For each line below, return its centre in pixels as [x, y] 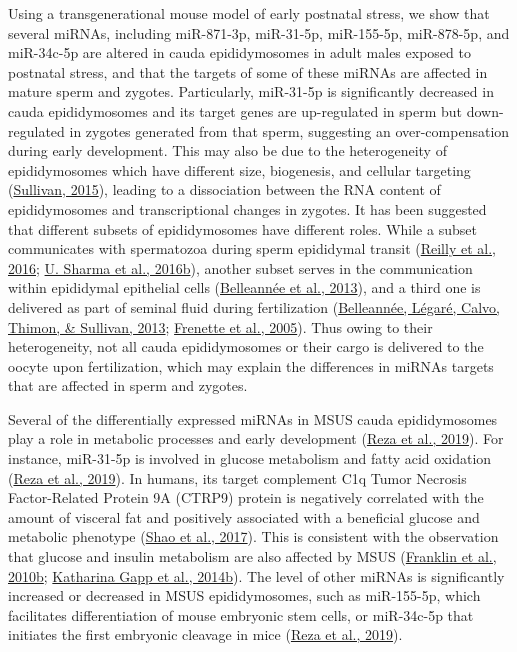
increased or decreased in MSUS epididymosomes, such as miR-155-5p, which [244, 595]
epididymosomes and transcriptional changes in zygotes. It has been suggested [247, 208]
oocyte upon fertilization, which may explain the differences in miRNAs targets [251, 365]
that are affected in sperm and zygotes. [128, 385]
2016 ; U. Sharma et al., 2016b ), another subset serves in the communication [240, 267]
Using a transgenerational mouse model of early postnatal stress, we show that [249, 13]
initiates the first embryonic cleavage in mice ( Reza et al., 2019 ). [205, 634]
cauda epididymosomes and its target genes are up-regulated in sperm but [235, 110]
